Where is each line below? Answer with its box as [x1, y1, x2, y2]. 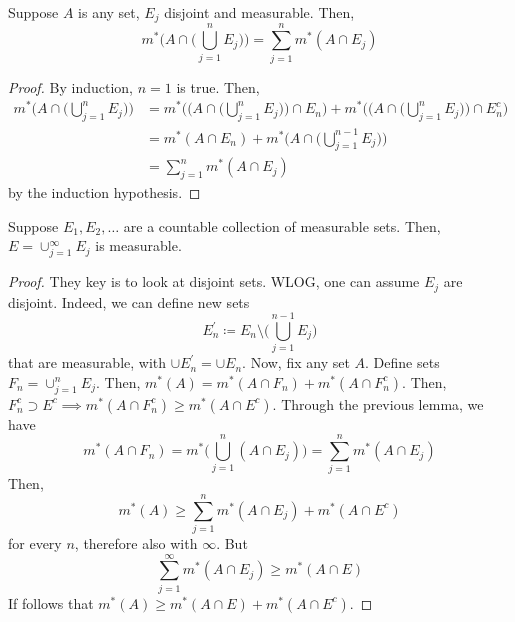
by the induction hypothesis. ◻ [8, 182, 201, 203]
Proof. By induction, [8, 76, 133, 97]
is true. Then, [176, 76, 260, 97]
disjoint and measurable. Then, [164, 2, 355, 22]
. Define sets [365, 352, 440, 373]
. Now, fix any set [242, 352, 350, 373]
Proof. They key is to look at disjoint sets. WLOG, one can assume [8, 271, 420, 292]
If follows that [8, 592, 94, 613]
